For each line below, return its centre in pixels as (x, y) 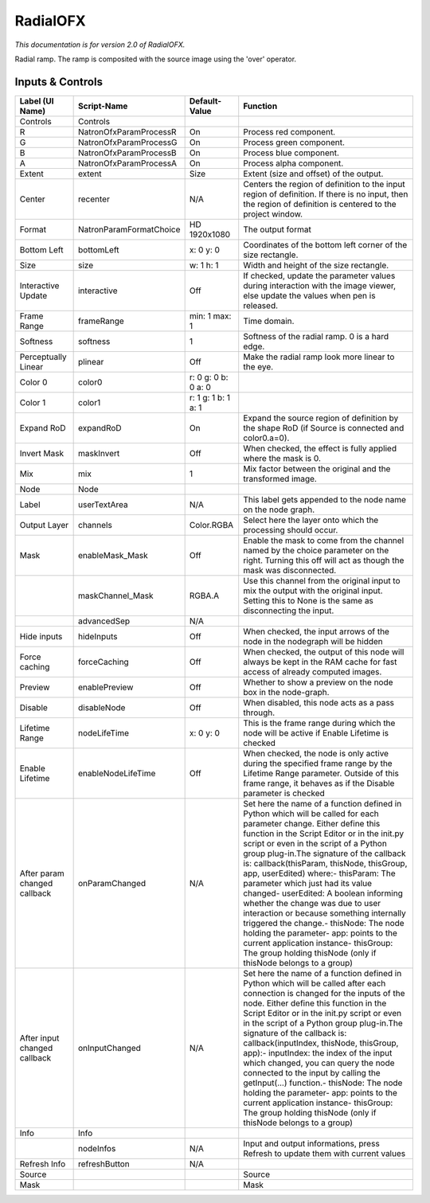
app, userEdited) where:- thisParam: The (319, 873)
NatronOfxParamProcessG (128, 142)
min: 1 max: (210, 316)
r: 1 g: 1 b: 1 (210, 397)
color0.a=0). (266, 438)
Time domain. (269, 321)
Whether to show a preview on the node (318, 682)
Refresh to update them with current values (324, 1153)
